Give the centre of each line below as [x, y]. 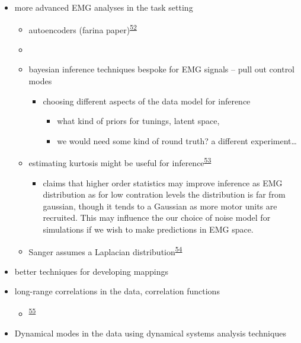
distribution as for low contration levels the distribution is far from [164, 194]
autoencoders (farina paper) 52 [83, 28]
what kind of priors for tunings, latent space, [138, 121]
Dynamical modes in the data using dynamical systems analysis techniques [150, 333]
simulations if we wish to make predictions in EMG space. [148, 229]
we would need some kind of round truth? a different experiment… [177, 140]
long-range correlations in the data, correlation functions [117, 291]
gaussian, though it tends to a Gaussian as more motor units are [160, 206]
